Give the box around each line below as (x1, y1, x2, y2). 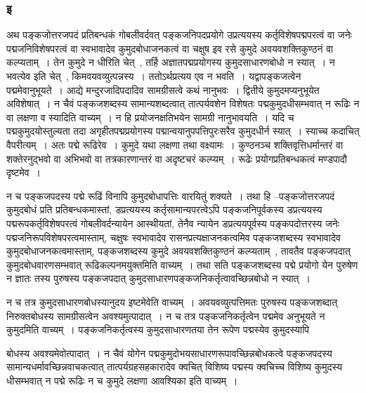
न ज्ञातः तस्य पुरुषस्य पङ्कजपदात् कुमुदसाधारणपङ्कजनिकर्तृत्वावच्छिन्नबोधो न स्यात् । (6, 271, 311, 286)
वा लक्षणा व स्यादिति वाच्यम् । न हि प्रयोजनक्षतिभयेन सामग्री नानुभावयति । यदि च (6, 109, 294, 124)
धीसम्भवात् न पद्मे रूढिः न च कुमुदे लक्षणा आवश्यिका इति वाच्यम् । (6, 373, 238, 387)
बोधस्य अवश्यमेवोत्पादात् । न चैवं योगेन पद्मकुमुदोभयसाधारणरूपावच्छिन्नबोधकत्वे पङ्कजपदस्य (6, 345, 332, 360)
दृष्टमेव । (6, 165, 41, 180)
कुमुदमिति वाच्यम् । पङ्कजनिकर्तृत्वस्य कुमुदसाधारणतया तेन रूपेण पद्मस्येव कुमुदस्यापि (6, 322, 310, 337)
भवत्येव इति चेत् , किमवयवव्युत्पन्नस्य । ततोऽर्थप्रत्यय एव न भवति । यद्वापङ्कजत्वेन (6, 69, 301, 83)
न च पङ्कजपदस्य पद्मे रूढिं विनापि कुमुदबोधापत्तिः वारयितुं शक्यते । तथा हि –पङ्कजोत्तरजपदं (6, 188, 335, 203)
